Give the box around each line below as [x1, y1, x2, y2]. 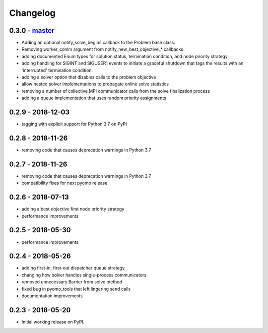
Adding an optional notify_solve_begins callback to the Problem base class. [21, 40, 176, 46]
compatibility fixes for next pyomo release [21, 180, 108, 186]
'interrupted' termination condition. [21, 67, 93, 73]
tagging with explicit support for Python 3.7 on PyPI [21, 121, 127, 127]
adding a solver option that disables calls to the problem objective [21, 74, 156, 80]
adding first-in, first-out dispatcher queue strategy [21, 265, 125, 271]
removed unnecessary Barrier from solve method [21, 279, 123, 285]
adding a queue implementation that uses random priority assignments [21, 95, 166, 101]
